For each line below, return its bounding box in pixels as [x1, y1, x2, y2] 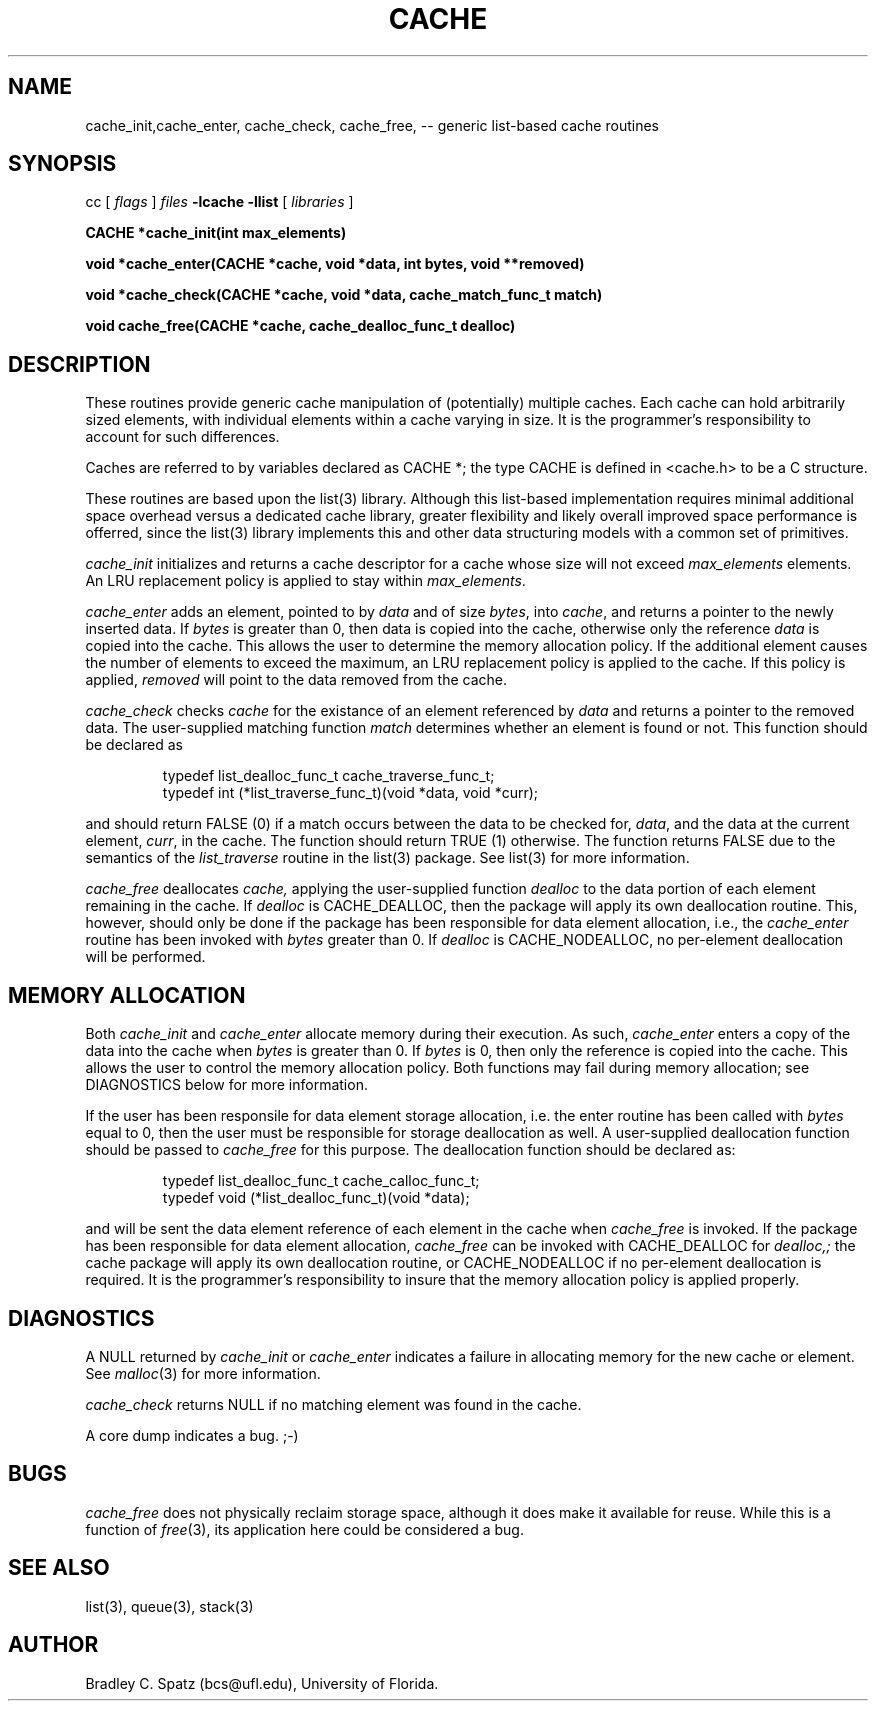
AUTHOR [8, 1632, 99, 1658]
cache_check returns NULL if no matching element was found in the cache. [85, 1395, 582, 1413]
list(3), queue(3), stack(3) [85, 1597, 254, 1615]
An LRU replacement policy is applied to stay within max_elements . [85, 572, 526, 590]
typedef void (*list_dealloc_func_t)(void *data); [162, 1189, 470, 1207]
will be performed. [85, 948, 206, 966]
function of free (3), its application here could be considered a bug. [85, 1520, 524, 1538]
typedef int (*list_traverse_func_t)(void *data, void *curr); [162, 784, 539, 802]
